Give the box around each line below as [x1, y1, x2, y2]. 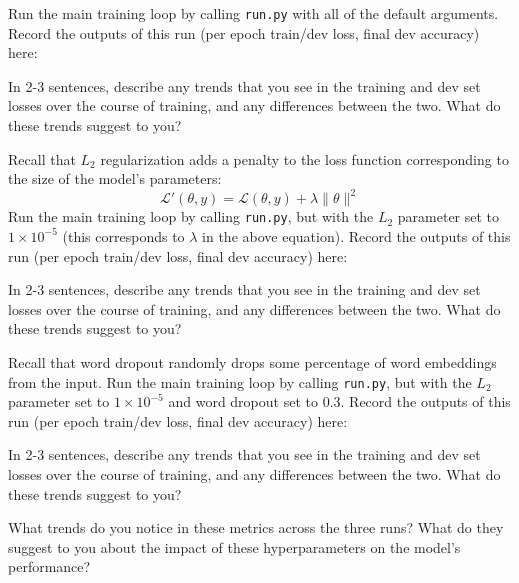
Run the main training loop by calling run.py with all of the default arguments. [8, 3, 499, 23]
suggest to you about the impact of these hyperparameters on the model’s [8, 536, 461, 557]
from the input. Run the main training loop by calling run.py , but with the [8, 371, 472, 392]
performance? [8, 556, 91, 577]
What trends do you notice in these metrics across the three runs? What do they [8, 517, 504, 538]
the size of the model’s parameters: [8, 168, 222, 189]
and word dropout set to [168, 391, 318, 412]
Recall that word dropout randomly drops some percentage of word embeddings [8, 351, 497, 372]
